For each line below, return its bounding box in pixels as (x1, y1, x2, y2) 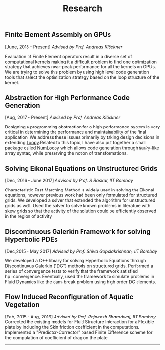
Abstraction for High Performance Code (5, 94, 130, 102)
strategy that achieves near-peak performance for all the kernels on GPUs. (5, 64, 156, 69)
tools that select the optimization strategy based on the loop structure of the (5, 74, 160, 80)
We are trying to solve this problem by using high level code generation (5, 69, 149, 75)
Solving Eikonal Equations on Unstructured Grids (5, 164, 158, 173)
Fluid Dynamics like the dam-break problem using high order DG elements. (5, 279, 156, 285)
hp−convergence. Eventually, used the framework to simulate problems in (5, 274, 155, 280)
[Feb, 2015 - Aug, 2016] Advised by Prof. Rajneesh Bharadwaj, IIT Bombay (5, 314, 156, 319)
